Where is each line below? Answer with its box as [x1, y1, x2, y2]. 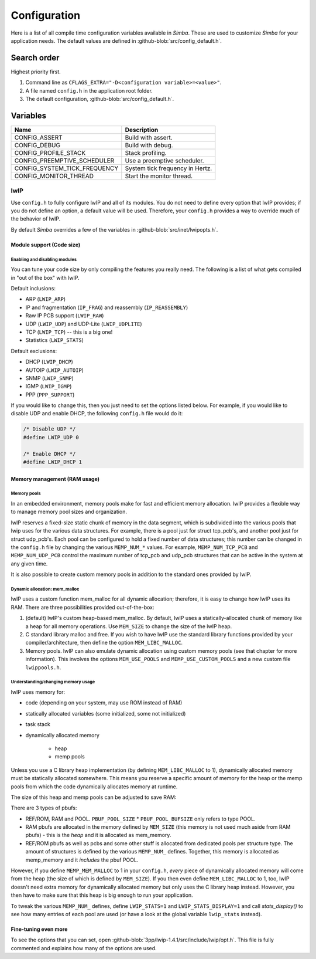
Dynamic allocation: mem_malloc [11, 586, 80, 592]
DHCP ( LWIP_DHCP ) [25, 358, 73, 365]
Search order [11, 53, 60, 63]
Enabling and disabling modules [11, 256, 77, 262]
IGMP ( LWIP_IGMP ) [25, 383, 72, 390]
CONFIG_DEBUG [14, 141, 61, 149]
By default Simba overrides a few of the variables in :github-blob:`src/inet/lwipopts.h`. [11, 226, 218, 233]
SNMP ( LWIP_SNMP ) [25, 374, 74, 381]
